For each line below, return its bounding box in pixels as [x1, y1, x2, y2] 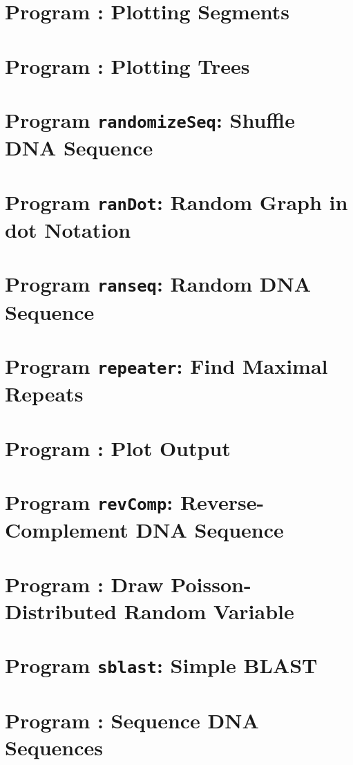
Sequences [5, 733, 103, 761]
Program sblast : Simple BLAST [5, 651, 318, 679]
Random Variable [124, 596, 294, 625]
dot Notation [5, 215, 131, 243]
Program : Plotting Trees [5, 51, 250, 79]
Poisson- [171, 569, 251, 598]
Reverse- [180, 488, 265, 516]
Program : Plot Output [5, 433, 231, 462]
